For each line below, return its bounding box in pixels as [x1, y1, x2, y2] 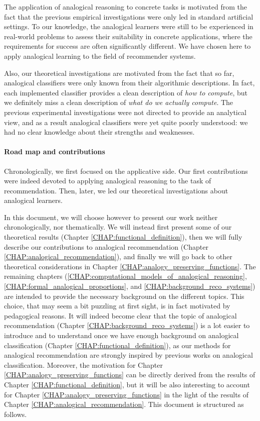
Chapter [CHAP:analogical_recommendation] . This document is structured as [4, 399, 244, 409]
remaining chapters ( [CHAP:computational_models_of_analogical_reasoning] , [4, 271, 247, 281]
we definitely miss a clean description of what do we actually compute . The [4, 97, 233, 108]
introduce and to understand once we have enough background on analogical [4, 330, 239, 341]
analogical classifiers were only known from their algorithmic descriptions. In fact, [4, 77, 255, 88]
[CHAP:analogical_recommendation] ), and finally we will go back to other [4, 251, 232, 262]
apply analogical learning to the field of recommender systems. [4, 50, 196, 61]
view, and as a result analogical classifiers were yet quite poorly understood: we [4, 117, 248, 127]
